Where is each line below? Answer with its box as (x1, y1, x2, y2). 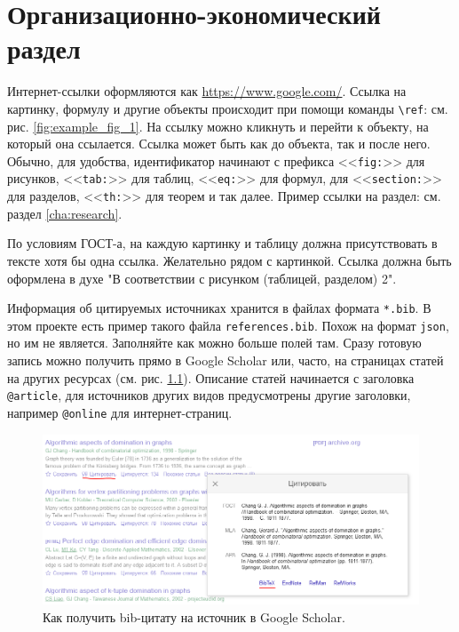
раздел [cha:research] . (7, 204, 123, 222)
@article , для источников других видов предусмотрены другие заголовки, (7, 386, 411, 404)
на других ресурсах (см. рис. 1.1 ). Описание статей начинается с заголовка (7, 368, 415, 387)
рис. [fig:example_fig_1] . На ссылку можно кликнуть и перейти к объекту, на (7, 116, 429, 135)
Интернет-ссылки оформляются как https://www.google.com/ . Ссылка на (7, 82, 407, 100)
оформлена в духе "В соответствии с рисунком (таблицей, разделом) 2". (7, 268, 397, 287)
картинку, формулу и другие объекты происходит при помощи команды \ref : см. (7, 99, 448, 117)
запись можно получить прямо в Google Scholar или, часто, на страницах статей (7, 351, 444, 369)
